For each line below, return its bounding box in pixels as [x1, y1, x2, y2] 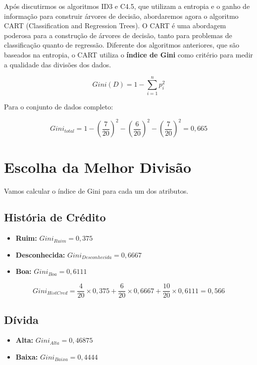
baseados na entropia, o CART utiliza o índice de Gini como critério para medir [4, 49, 253, 59]
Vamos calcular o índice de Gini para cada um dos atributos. [4, 185, 189, 196]
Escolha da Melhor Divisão [4, 156, 192, 177]
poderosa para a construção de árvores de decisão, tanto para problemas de [4, 30, 232, 40]
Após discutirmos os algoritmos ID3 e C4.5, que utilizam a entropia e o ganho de [4, 1, 250, 11]
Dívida [4, 312, 39, 327]
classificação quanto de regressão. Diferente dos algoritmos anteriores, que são [4, 40, 240, 50]
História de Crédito [4, 209, 106, 225]
